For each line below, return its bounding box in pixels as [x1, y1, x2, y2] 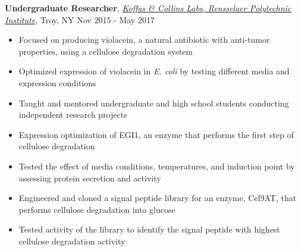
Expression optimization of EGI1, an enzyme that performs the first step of [18, 128, 294, 140]
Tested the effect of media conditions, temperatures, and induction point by [18, 159, 295, 172]
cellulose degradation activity [18, 234, 126, 247]
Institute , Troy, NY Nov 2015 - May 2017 [5, 13, 155, 26]
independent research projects [18, 108, 127, 121]
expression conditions [18, 76, 96, 89]
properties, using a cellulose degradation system [18, 45, 193, 57]
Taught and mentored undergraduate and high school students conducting [18, 96, 289, 109]
